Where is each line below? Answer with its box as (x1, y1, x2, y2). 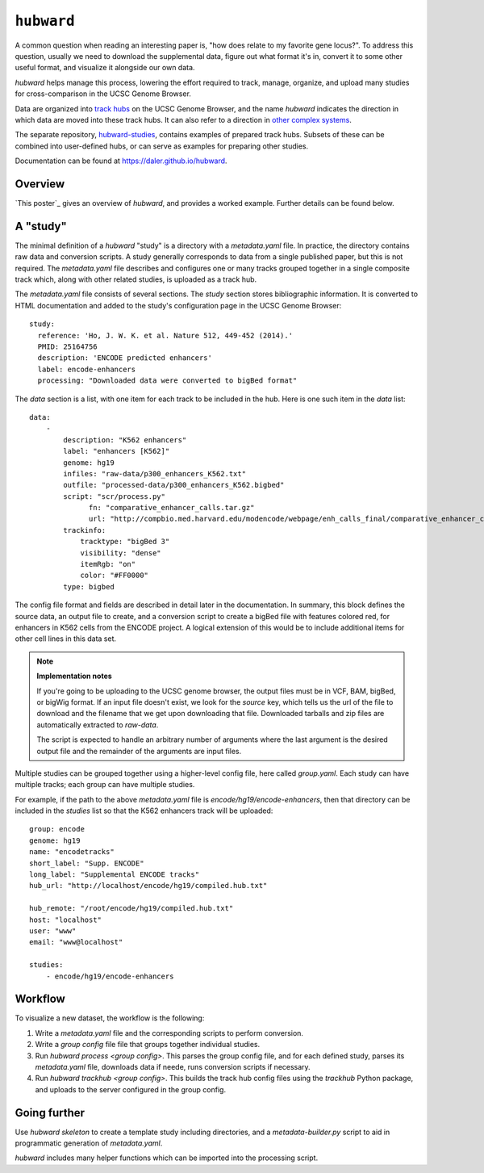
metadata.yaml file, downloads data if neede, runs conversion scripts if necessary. (35, 1062, 311, 1071)
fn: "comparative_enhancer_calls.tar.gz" (89, 503, 255, 513)
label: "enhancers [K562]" (63, 446, 170, 456)
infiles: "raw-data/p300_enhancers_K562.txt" (63, 469, 246, 478)
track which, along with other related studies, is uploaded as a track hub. (15, 274, 257, 284)
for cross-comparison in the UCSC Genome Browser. (15, 89, 191, 98)
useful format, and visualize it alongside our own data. (15, 63, 195, 73)
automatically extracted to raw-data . (36, 719, 159, 730)
